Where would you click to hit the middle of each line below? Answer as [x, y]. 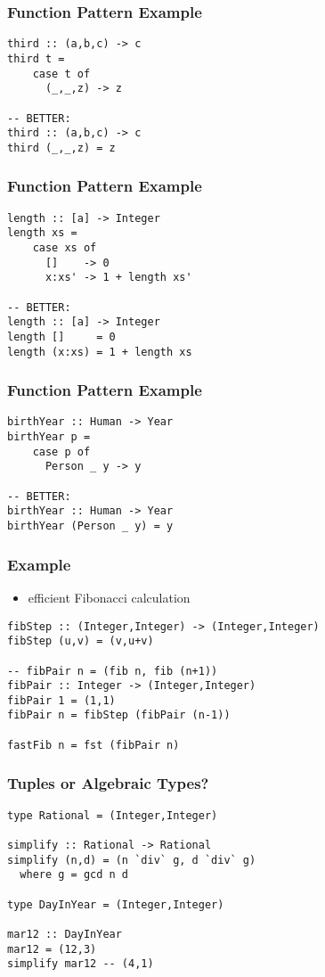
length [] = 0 [61, 337]
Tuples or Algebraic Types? [108, 783]
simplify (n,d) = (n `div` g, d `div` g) [132, 860]
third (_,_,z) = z [61, 148]
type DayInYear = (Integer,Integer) [116, 904]
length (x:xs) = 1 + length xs [100, 352]
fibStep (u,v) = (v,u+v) [81, 641]
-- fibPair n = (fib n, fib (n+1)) [113, 671]
